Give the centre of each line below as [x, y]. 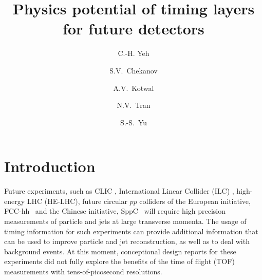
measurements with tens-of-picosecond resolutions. [83, 271]
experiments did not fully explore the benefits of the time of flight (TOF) [119, 261]
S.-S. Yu [134, 122]
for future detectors [134, 29]
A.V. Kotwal [134, 88]
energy [15, 201]
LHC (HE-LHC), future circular [77, 201]
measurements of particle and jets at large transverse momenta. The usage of [125, 221]
